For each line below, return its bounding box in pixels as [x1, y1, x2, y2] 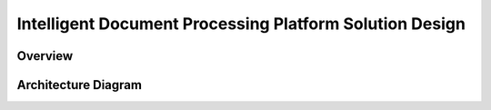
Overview [16, 48, 74, 64]
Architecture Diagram [16, 77, 143, 93]
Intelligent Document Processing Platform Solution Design [16, 14, 466, 34]
